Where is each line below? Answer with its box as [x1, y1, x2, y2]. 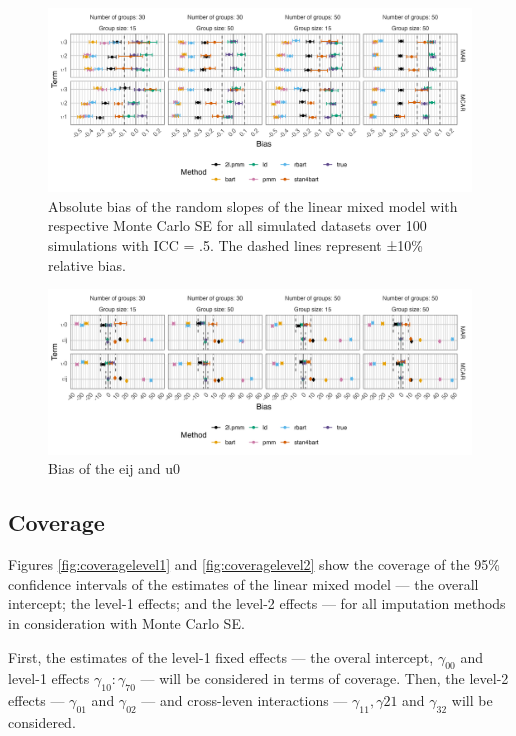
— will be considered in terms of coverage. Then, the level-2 [140, 668, 509, 689]
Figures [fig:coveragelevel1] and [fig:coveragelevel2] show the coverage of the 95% [8, 554, 501, 575]
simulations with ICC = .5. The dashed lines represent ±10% [48, 235, 423, 256]
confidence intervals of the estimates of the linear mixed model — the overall [8, 573, 479, 594]
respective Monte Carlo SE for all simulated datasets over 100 [48, 215, 427, 236]
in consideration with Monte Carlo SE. [8, 613, 245, 634]
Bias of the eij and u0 [48, 458, 181, 479]
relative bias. [48, 254, 126, 275]
